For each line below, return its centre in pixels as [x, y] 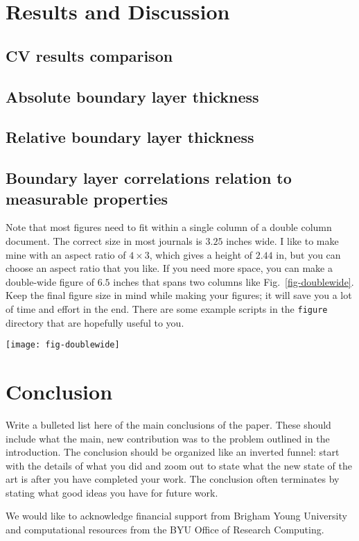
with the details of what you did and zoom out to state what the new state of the [179, 465]
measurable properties [87, 198]
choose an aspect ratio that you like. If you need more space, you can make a [169, 268]
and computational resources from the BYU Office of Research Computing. [165, 530]
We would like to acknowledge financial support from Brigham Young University [176, 516]
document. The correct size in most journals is [104, 240]
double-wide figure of [50, 281]
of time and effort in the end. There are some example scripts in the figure [167, 308]
